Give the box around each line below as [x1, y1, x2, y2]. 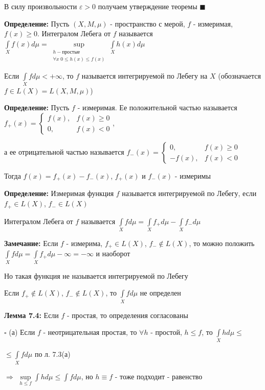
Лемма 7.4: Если [4, 309, 59, 320]
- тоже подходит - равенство [115, 371, 203, 381]
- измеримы [174, 170, 211, 181]
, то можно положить [189, 237, 255, 248]
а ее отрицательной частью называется [4, 147, 124, 157]
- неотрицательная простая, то [43, 327, 137, 337]
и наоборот [96, 248, 130, 259]
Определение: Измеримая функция [4, 188, 114, 199]
